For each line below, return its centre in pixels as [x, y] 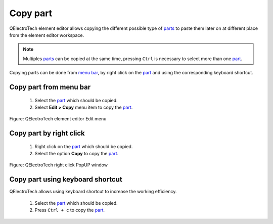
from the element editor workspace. [47, 35]
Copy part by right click [47, 133]
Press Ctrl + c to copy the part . [70, 210]
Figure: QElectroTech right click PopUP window [59, 165]
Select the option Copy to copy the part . [77, 154]
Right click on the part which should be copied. [84, 146]
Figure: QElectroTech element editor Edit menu [58, 119]
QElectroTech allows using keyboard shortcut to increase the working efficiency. [93, 192]
